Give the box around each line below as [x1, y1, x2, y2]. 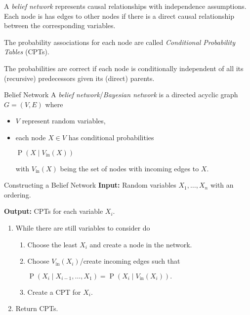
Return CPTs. [15, 303, 58, 314]
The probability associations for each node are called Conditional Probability [4, 37, 236, 47]
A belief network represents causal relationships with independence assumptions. [4, 1, 247, 11]
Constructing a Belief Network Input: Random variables [4, 180, 176, 190]
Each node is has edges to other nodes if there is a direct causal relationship [4, 10, 234, 21]
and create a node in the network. [89, 239, 192, 249]
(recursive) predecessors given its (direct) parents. [4, 73, 155, 83]
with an [210, 180, 234, 190]
